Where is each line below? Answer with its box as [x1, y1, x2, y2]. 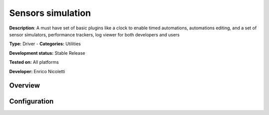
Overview [9, 81, 40, 90]
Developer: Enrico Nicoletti [9, 68, 65, 74]
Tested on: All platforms [9, 59, 59, 65]
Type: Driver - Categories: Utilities [9, 41, 81, 47]
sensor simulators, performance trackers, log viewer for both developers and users [9, 31, 180, 37]
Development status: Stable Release [9, 50, 86, 56]
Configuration [9, 97, 54, 106]
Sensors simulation [9, 7, 91, 18]
